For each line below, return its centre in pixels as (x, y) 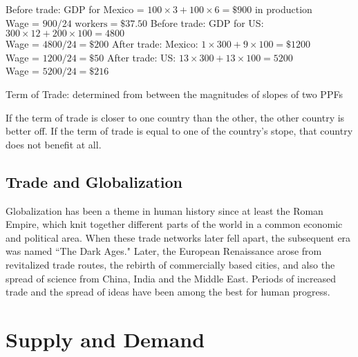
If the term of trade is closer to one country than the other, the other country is (175, 117)
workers (91, 24)
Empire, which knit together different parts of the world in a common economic (174, 224)
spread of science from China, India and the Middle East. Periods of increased (171, 278)
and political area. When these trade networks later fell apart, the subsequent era (178, 237)
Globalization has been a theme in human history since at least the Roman (164, 210)
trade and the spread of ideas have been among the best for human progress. (168, 292)
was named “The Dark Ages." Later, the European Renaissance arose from (164, 251)
